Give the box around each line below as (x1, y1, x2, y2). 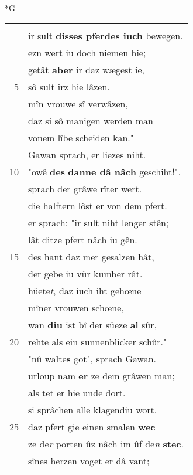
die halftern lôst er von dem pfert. (28, 198, 167, 212)
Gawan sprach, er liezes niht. (28, 147, 146, 161)
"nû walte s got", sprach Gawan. (28, 351, 157, 365)
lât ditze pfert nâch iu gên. (28, 232, 137, 246)
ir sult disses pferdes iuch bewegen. (28, 28, 183, 42)
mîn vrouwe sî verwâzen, (28, 96, 128, 110)
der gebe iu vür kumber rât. (28, 266, 143, 280)
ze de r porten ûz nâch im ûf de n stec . (28, 436, 184, 450)
